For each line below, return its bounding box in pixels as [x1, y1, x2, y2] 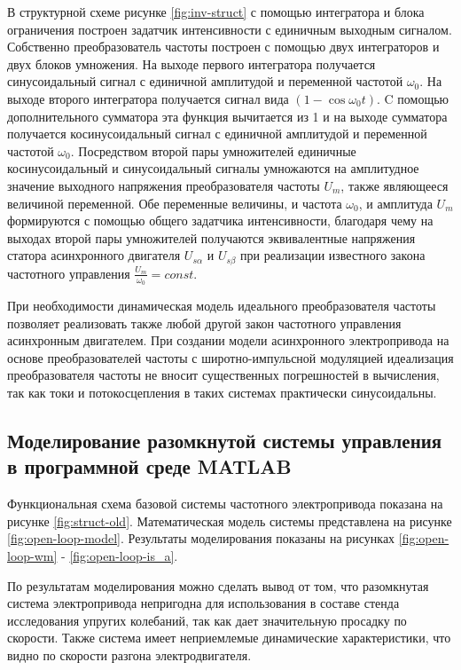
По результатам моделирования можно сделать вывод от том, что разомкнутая [7, 576, 429, 595]
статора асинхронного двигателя [7, 246, 181, 264]
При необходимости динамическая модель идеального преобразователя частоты [7, 296, 436, 314]
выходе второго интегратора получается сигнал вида [7, 89, 289, 107]
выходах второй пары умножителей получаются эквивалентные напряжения [7, 228, 416, 247]
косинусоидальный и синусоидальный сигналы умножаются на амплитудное [7, 159, 419, 177]
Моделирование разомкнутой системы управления [7, 426, 442, 453]
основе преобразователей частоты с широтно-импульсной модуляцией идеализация [7, 348, 454, 367]
